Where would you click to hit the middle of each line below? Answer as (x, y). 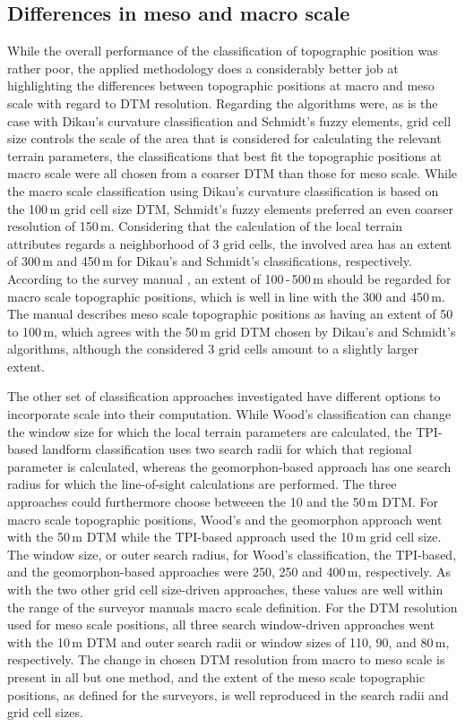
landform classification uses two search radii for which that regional (227, 449)
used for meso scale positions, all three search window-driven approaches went (221, 624)
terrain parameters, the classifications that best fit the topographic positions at (224, 155)
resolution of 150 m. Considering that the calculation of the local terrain (205, 226)
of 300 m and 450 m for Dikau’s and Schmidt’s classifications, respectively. (210, 261)
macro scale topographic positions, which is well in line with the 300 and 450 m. (226, 296)
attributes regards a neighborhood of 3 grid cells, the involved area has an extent (230, 243)
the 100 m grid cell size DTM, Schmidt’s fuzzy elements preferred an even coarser (231, 208)
